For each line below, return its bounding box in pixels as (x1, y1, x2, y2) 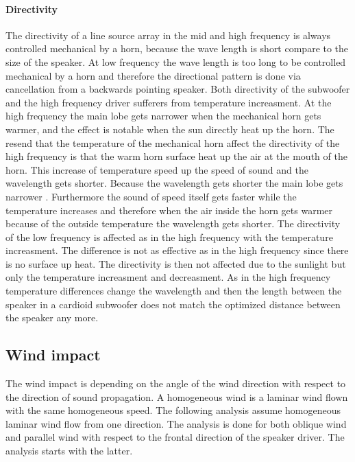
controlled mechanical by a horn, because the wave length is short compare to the (5, 41, 349, 56)
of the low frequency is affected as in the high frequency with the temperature (5, 229, 333, 244)
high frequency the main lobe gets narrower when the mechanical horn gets (5, 108, 321, 123)
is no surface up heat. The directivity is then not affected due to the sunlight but (5, 256, 346, 270)
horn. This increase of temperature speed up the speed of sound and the (5, 162, 308, 176)
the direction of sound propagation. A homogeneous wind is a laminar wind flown (5, 389, 348, 404)
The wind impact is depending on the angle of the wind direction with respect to (5, 376, 346, 391)
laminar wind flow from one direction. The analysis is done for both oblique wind (5, 416, 347, 430)
